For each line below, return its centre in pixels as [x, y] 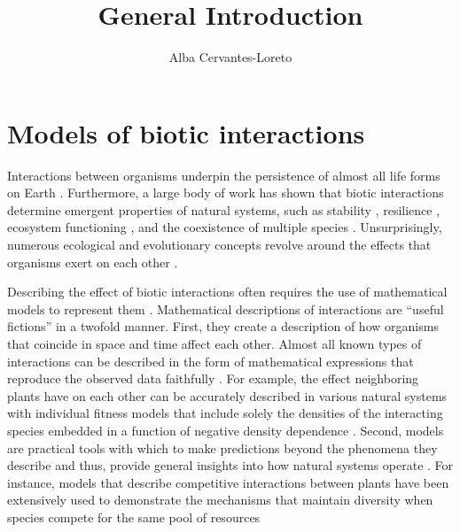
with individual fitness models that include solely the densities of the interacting [225, 413]
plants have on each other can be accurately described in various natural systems [227, 395]
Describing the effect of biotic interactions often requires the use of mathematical [227, 292]
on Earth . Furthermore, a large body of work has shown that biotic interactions [226, 193]
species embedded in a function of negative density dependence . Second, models [226, 430]
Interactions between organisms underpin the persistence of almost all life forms [224, 175]
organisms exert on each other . [93, 262]
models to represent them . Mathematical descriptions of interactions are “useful [226, 308]
